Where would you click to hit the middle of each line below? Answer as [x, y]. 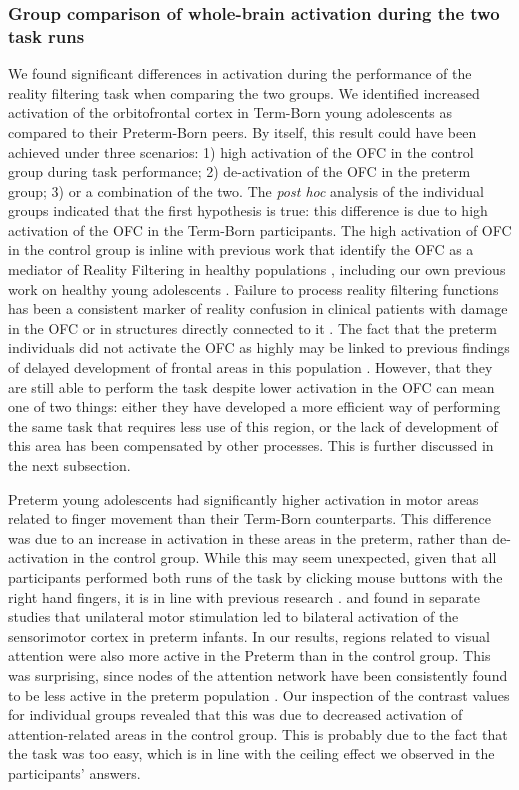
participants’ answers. [74, 772]
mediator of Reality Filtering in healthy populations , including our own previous [257, 269]
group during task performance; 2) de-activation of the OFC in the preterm [239, 171]
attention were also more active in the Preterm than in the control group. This [249, 655]
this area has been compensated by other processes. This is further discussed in [251, 445]
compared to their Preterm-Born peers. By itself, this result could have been [242, 131]
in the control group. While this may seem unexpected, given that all [284, 557]
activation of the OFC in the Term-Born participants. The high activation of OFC [260, 229]
